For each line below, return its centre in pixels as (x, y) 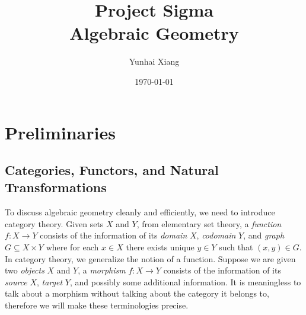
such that (236, 247)
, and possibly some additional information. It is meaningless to (185, 281)
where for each (72, 247)
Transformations (56, 187)
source (16, 281)
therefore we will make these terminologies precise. (97, 305)
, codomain (216, 235)
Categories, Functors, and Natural (112, 170)
